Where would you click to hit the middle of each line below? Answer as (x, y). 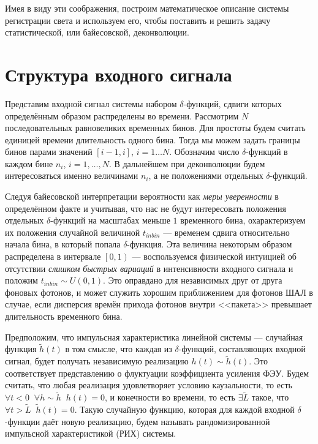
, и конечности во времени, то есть (170, 397)
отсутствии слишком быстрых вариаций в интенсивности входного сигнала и (149, 268)
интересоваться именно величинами (72, 175)
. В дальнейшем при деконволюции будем (187, 163)
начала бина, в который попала (63, 244)
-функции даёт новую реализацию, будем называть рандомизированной (138, 421)
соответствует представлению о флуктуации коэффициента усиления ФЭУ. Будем (157, 373)
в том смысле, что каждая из (119, 349)
